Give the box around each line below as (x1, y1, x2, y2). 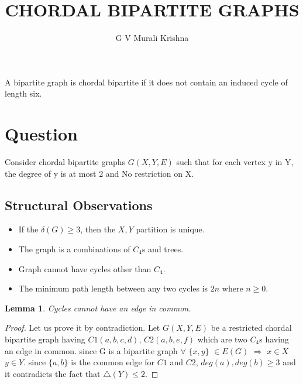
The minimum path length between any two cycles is (18, 282, 208, 294)
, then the (80, 223, 116, 235)
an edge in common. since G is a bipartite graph (5, 344, 178, 356)
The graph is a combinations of (18, 243, 130, 255)
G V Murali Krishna (115, 32, 189, 44)
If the (18, 223, 39, 235)
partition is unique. (136, 223, 205, 235)
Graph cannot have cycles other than (18, 262, 151, 275)
